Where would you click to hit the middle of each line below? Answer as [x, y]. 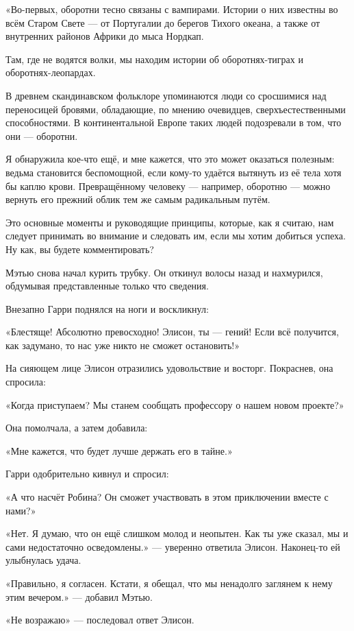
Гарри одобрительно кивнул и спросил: [87, 474]
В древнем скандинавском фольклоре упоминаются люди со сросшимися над [166, 95]
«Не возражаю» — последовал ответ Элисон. [100, 620]
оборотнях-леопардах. [51, 72]
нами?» [21, 510]
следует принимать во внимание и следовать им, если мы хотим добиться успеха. [176, 236]
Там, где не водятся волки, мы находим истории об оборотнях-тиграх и [154, 59]
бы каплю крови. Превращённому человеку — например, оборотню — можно [168, 186]
